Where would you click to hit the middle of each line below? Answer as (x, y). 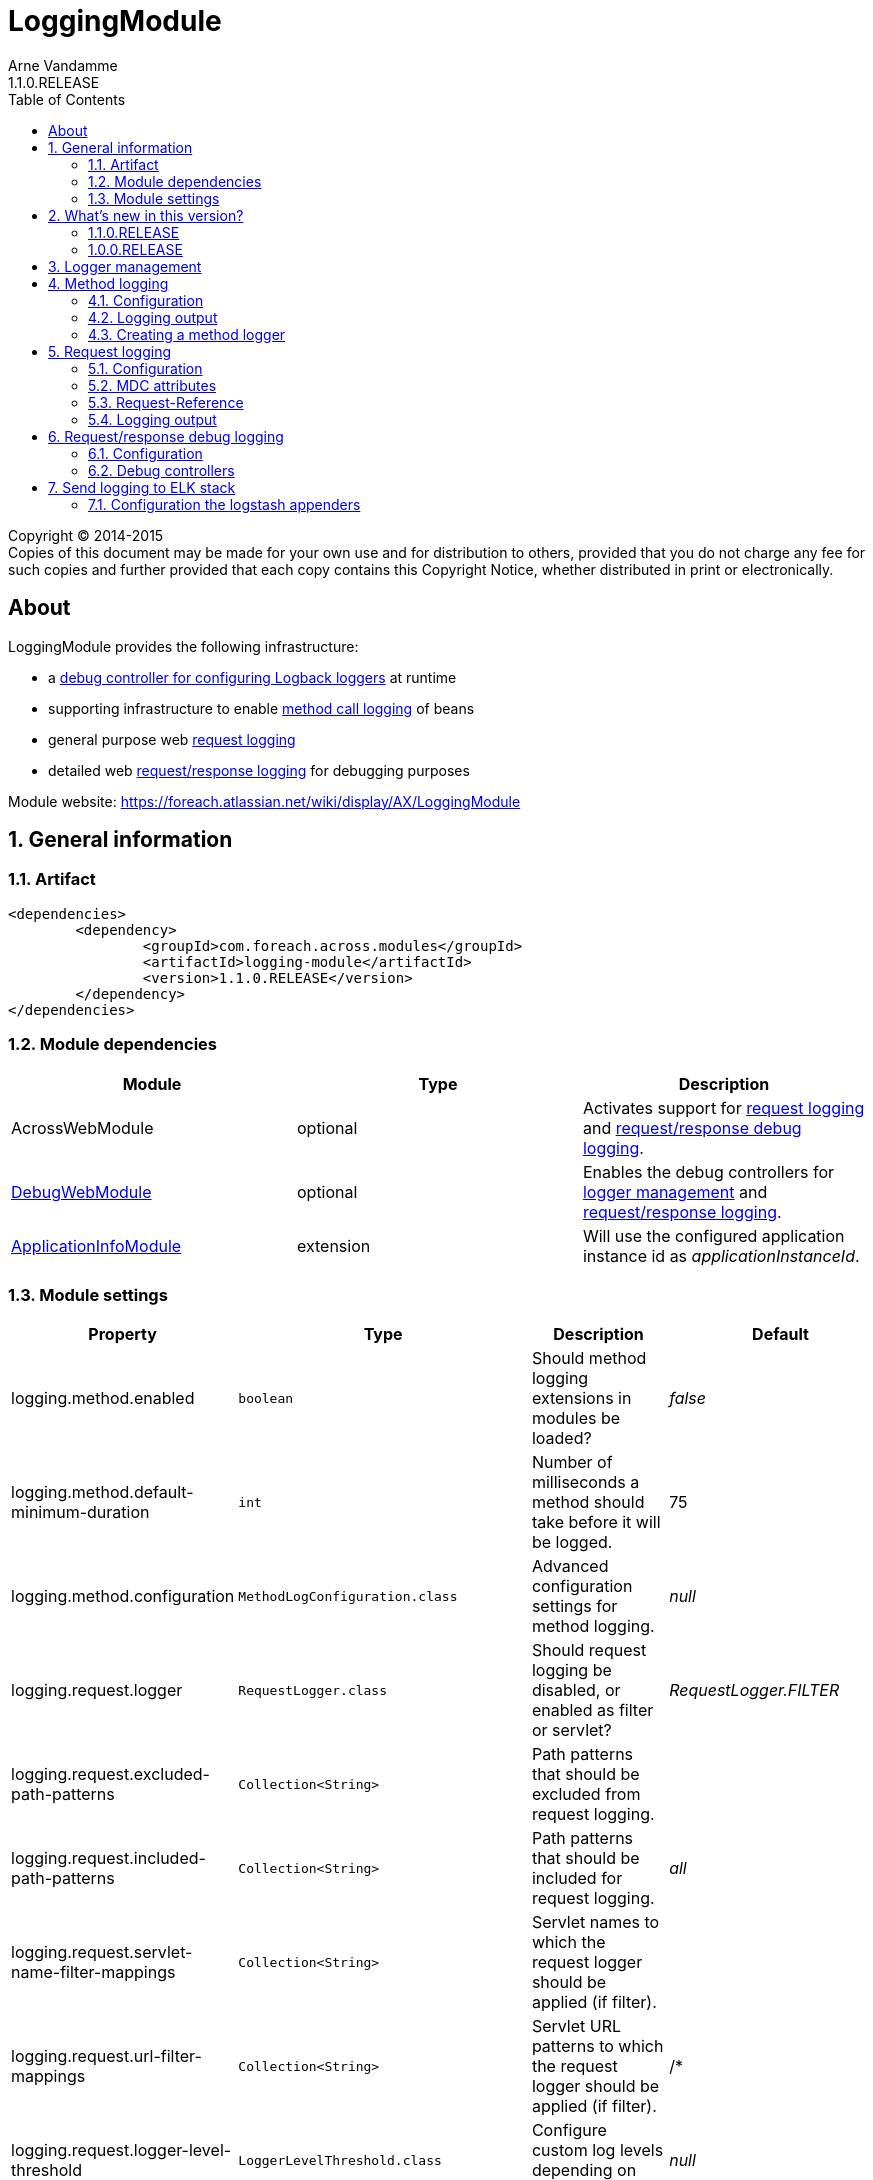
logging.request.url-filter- (106, 2056)
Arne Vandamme (63, 65)
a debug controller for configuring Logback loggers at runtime (252, 677)
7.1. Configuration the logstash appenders (224, 504)
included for (577, 1878)
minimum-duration (80, 1512)
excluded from (586, 1794)
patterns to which (597, 2046)
